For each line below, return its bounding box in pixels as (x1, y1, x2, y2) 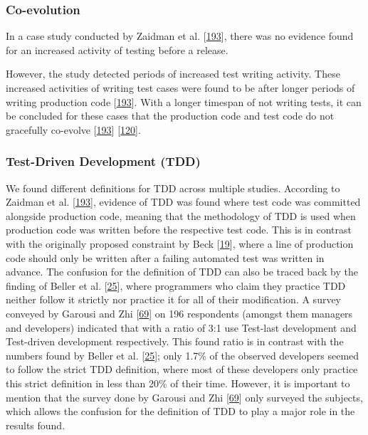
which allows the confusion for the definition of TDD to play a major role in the (6, 404, 355, 419)
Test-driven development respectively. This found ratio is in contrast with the (6, 334, 344, 349)
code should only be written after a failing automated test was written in (6, 250, 325, 265)
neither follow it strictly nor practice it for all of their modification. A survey (6, 292, 342, 307)
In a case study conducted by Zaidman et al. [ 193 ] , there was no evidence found (6, 28, 354, 43)
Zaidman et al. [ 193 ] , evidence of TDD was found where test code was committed (6, 194, 361, 209)
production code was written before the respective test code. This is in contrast (6, 222, 352, 237)
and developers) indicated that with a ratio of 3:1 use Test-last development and (6, 320, 357, 335)
